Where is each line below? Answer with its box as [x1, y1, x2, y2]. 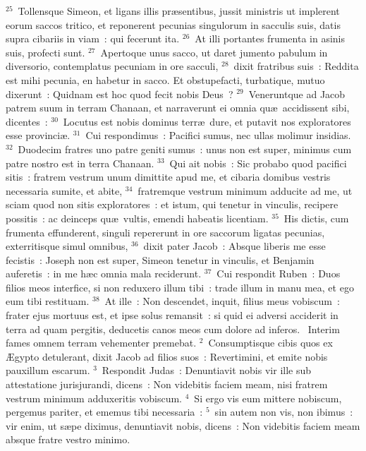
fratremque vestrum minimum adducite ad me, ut [138, 183, 353, 198]
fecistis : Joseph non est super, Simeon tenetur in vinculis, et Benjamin [6, 252, 315, 267]
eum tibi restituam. [6, 294, 90, 308]
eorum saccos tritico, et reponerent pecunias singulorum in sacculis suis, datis [6, 17, 341, 32]
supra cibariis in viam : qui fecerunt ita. [6, 31, 180, 46]
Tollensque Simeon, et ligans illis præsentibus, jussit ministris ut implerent [18, 4, 340, 18]
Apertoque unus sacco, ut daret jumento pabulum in [100, 44, 328, 59]
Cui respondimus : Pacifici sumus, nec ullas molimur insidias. [85, 128, 351, 143]
